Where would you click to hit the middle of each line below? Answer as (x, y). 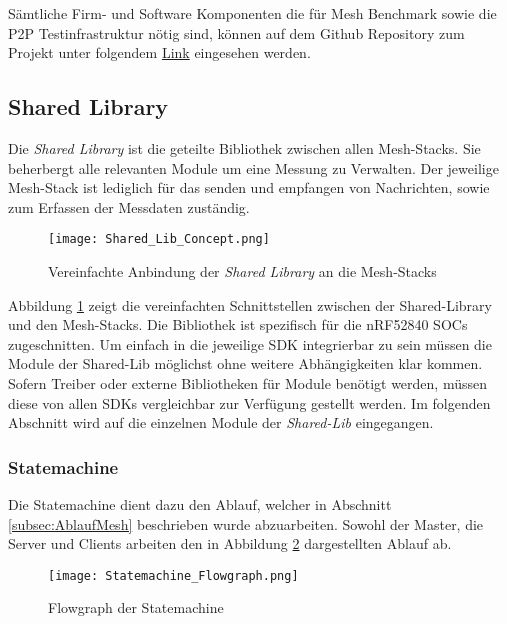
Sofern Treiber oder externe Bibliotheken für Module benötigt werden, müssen (247, 382)
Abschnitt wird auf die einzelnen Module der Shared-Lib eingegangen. (221, 422)
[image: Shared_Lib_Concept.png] (159, 239)
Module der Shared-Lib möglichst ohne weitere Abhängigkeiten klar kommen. (245, 363)
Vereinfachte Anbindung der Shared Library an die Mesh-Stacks (242, 271)
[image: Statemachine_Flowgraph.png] (173, 575)
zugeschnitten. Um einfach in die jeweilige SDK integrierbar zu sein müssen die (250, 343)
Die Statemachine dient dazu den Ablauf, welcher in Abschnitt (200, 503)
